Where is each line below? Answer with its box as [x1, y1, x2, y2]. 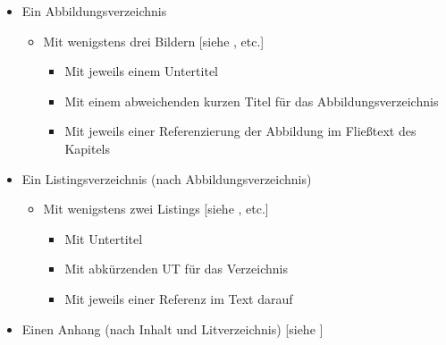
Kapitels [64, 139, 111, 157]
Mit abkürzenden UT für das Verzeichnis [64, 259, 288, 278]
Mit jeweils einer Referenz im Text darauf [64, 289, 293, 307]
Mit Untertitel [64, 229, 143, 248]
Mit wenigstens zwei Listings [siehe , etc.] [43, 199, 269, 218]
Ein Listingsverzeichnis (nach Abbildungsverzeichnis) [21, 169, 312, 188]
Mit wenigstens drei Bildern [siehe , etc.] [43, 31, 265, 50]
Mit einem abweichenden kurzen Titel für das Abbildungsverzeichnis [64, 91, 439, 110]
